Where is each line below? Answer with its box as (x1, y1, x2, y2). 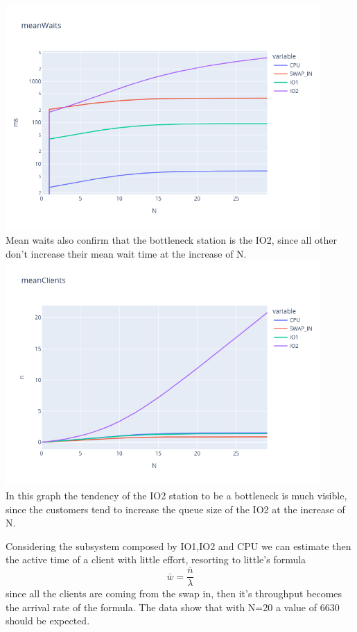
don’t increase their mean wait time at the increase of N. (6, 246, 247, 260)
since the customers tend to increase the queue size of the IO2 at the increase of (6, 501, 345, 516)
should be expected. (6, 613, 90, 628)
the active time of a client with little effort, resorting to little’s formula (6, 552, 306, 567)
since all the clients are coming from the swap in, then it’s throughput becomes (6, 586, 342, 601)
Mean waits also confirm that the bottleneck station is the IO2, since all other (6, 233, 337, 247)
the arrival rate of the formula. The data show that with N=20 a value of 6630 (6, 599, 340, 614)
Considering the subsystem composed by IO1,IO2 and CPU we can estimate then (6, 538, 351, 553)
